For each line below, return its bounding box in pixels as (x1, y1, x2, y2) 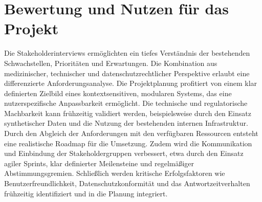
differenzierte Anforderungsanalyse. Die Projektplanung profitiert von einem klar (4, 78, 257, 88)
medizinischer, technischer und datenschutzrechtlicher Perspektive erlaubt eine (4, 68, 250, 78)
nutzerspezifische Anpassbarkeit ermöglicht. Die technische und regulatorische (4, 98, 248, 108)
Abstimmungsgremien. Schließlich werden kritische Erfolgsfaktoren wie (4, 168, 225, 178)
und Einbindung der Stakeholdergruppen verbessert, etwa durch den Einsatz (4, 148, 244, 159)
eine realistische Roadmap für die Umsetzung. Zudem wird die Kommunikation (4, 138, 252, 148)
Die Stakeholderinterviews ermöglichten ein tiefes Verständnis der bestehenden (4, 48, 250, 58)
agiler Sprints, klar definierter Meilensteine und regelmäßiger (4, 158, 194, 168)
